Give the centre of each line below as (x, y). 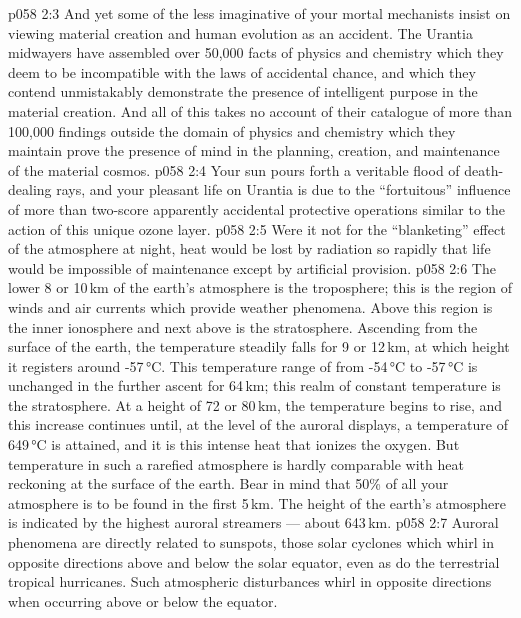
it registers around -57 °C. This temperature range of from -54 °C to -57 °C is (243, 365)
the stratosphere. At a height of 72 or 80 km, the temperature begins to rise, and (255, 404)
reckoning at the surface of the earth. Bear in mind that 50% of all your (228, 483)
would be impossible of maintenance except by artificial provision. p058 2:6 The (252, 267)
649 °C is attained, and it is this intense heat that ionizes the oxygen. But (234, 444)
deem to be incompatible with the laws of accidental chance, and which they (242, 71)
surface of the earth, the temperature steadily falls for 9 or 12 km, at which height (259, 346)
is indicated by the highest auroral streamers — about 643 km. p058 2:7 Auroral (253, 522)
